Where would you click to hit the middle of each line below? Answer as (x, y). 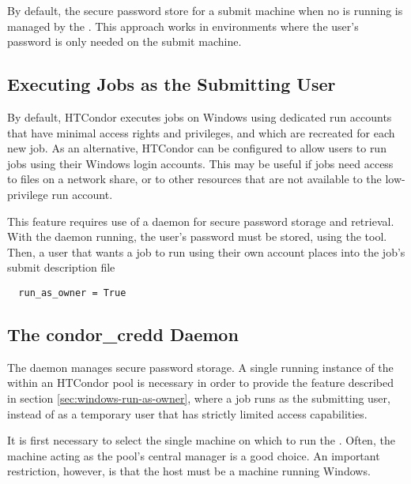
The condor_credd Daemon (123, 334)
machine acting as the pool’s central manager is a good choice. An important (194, 455)
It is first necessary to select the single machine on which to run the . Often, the (201, 440)
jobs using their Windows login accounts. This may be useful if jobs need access (200, 163)
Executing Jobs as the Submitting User (172, 84)
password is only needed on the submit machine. (124, 41)
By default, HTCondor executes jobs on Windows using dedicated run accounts (200, 116)
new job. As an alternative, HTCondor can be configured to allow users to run (197, 148)
